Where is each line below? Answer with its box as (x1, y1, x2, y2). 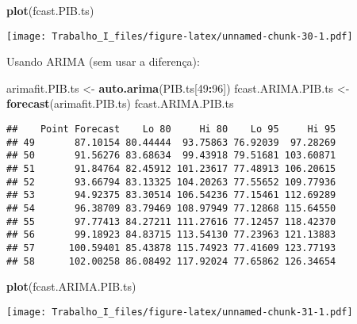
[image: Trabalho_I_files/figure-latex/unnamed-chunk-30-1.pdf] (6, 30, 353, 42)
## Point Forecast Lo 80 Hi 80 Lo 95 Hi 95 (6, 124, 336, 135)
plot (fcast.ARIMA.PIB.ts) (6, 278, 136, 295)
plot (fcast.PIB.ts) (6, 2, 94, 18)
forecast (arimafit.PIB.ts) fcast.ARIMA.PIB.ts (6, 95, 234, 112)
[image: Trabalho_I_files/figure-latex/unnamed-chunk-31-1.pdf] (6, 306, 353, 318)
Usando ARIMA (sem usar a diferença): (6, 53, 200, 70)
